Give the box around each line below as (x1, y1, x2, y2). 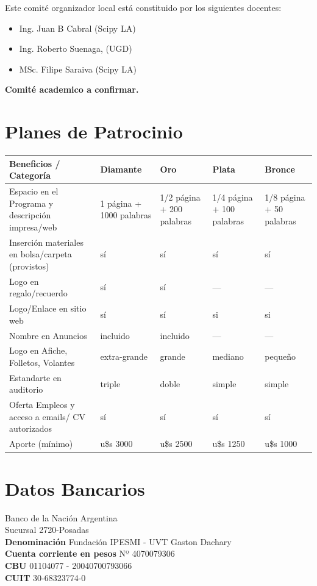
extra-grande (100, 350, 148, 363)
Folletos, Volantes (9, 356, 75, 368)
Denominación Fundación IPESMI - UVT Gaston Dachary (5, 535, 232, 548)
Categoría (9, 169, 51, 182)
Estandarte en (9, 371, 62, 384)
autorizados (9, 422, 52, 435)
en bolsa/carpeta (9, 248, 72, 260)
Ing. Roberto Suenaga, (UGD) (19, 42, 132, 55)
